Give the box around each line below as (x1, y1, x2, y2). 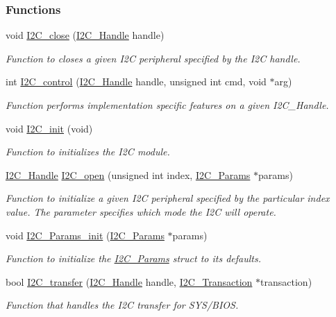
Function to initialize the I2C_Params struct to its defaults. (6, 251, 261, 266)
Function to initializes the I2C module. (6, 144, 170, 159)
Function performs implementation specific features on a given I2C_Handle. (6, 98, 329, 112)
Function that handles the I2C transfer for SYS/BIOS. (6, 298, 239, 312)
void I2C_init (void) (6, 121, 93, 135)
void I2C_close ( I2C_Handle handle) (6, 28, 165, 42)
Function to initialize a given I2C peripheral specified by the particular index (6, 191, 330, 205)
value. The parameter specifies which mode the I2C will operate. (6, 204, 276, 219)
